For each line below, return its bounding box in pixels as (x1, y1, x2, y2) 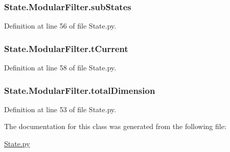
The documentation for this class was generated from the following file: (4, 121, 226, 132)
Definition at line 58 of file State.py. (4, 62, 117, 73)
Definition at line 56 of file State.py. (4, 20, 117, 31)
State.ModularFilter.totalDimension (4, 84, 155, 96)
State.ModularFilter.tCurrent (4, 42, 128, 55)
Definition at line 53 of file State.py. (4, 104, 117, 114)
